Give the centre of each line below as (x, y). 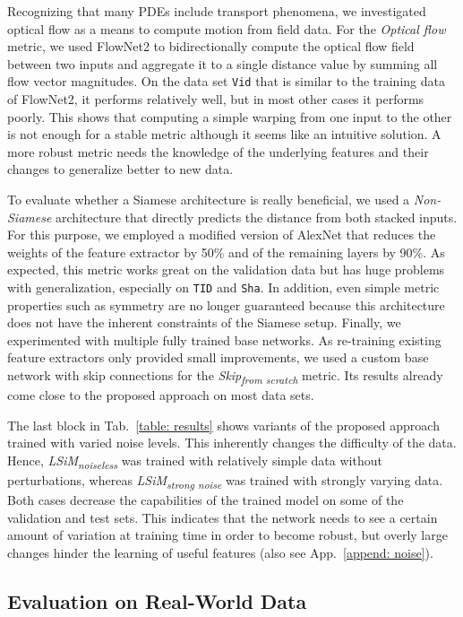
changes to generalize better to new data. (120, 169)
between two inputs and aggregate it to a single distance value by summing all (223, 63)
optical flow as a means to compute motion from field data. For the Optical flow (227, 28)
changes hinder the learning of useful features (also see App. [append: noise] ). (220, 552)
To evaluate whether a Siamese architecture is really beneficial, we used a (209, 199)
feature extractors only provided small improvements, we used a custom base (218, 357)
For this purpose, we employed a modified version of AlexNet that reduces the (222, 235)
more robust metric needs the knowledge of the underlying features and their (218, 151)
